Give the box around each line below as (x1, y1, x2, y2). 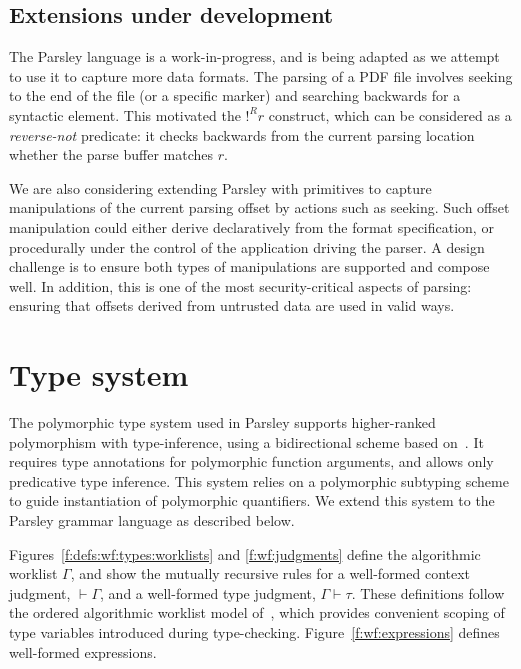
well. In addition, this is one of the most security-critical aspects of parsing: (9, 275, 472, 296)
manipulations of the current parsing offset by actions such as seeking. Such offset (9, 197, 510, 218)
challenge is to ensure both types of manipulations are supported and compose (9, 256, 490, 277)
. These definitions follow (351, 582, 505, 603)
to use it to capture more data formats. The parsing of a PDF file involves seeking (9, 65, 513, 86)
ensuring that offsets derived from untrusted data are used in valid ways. (9, 295, 455, 316)
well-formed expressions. (9, 641, 157, 662)
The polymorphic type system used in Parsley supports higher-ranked (9, 412, 436, 433)
